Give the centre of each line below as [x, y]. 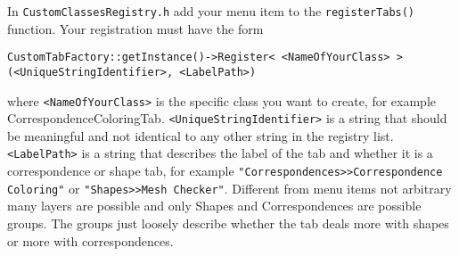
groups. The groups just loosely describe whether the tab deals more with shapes [228, 223]
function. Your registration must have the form [135, 28]
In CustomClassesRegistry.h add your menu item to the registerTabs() [211, 11]
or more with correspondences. [90, 240]
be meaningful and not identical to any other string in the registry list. [201, 135]
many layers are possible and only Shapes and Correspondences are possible [214, 206]
